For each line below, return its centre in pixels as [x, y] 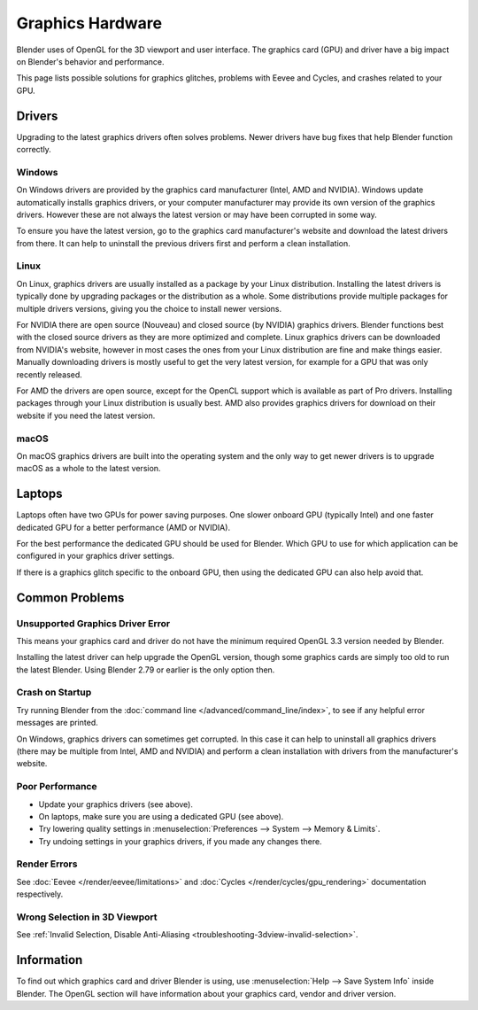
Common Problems [70, 598]
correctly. [34, 150]
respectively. [40, 894]
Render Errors [47, 864]
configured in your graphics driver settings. [95, 556]
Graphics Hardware [89, 23]
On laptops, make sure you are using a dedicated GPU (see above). [161, 816]
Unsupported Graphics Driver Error [93, 623]
